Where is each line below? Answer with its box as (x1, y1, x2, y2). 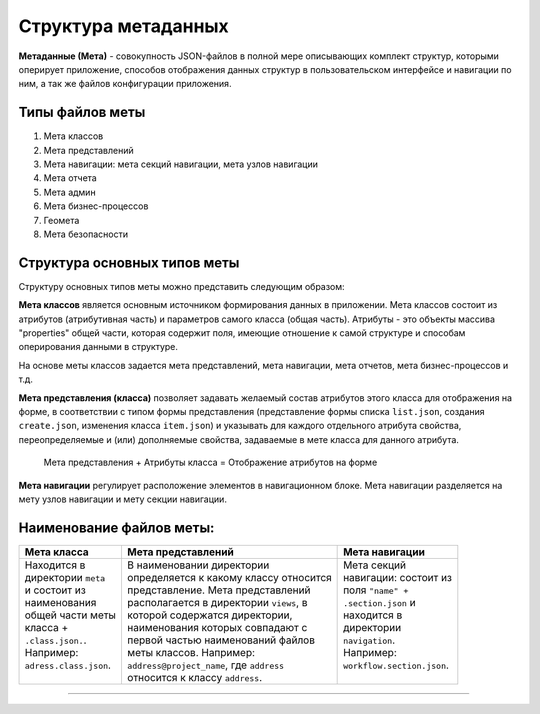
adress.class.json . (24, 658, 112, 672)
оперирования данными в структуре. (18, 341, 179, 353)
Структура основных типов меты (18, 254, 240, 271)
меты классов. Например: (126, 645, 255, 659)
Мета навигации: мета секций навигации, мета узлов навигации (43, 158, 319, 170)
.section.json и (343, 595, 416, 609)
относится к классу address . (126, 670, 263, 684)
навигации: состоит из (343, 570, 453, 584)
